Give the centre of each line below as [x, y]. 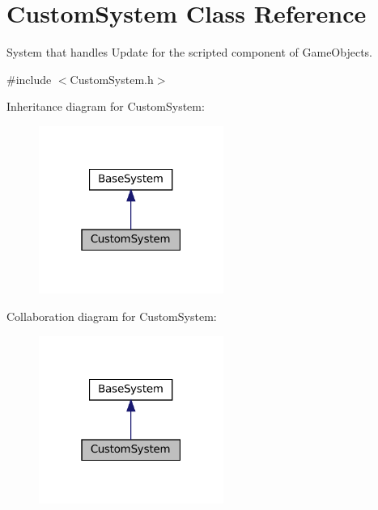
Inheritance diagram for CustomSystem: [106, 106]
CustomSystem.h [112, 79]
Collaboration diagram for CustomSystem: [112, 316]
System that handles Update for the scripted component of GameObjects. [189, 52]
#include [29, 79]
